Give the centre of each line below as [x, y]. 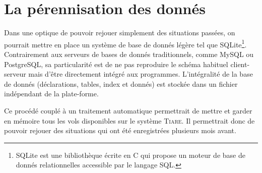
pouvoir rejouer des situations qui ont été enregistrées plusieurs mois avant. [120, 130]
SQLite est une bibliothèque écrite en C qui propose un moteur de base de [130, 155]
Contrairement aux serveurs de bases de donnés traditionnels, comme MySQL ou [129, 54]
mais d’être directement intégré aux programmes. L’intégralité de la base [141, 74]
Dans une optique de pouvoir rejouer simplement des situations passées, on [120, 33]
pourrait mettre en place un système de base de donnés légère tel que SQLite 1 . [125, 43]
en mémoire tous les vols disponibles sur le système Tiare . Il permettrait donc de [129, 120]
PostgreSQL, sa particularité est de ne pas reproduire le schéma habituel [116, 64]
